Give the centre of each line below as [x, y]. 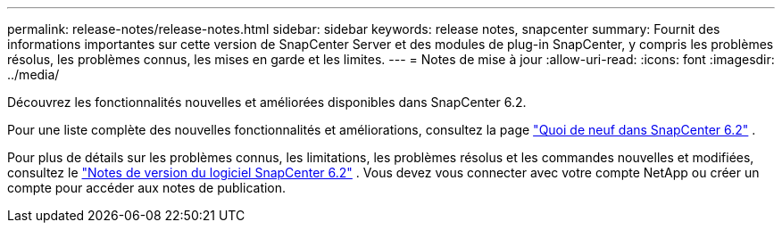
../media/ [33, 74]
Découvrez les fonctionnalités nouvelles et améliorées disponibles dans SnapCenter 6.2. [267, 102]
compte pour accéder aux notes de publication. [147, 188]
